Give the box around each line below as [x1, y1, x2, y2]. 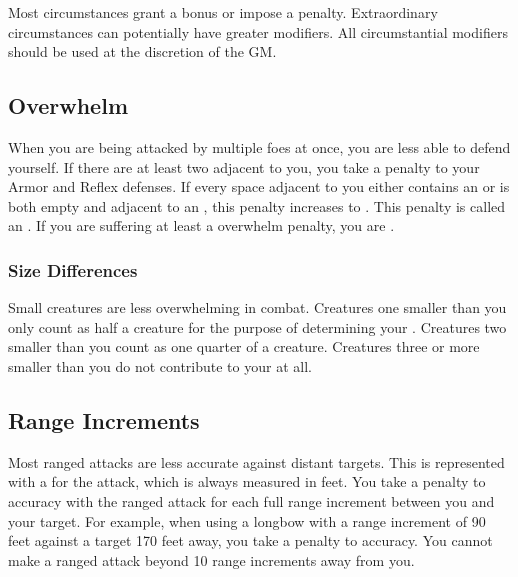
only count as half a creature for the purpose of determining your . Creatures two [8, 316, 507, 337]
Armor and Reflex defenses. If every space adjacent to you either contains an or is [8, 176, 510, 197]
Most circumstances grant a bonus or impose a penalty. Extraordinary [8, 2, 438, 22]
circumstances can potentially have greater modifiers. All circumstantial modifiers [8, 21, 508, 42]
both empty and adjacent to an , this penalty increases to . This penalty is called [8, 195, 506, 216]
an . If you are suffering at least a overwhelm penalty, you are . [8, 215, 395, 236]
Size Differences [8, 257, 138, 282]
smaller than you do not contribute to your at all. [8, 355, 312, 376]
